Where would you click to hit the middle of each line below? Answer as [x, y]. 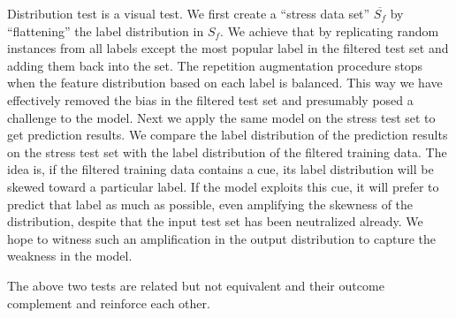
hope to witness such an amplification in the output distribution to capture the [221, 238]
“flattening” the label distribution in [106, 30]
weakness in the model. [70, 256]
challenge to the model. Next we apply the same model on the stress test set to [221, 117]
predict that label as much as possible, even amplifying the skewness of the [210, 204]
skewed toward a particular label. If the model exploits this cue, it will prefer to [223, 186]
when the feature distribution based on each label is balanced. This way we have [225, 83]
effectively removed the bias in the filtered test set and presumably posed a [210, 99]
